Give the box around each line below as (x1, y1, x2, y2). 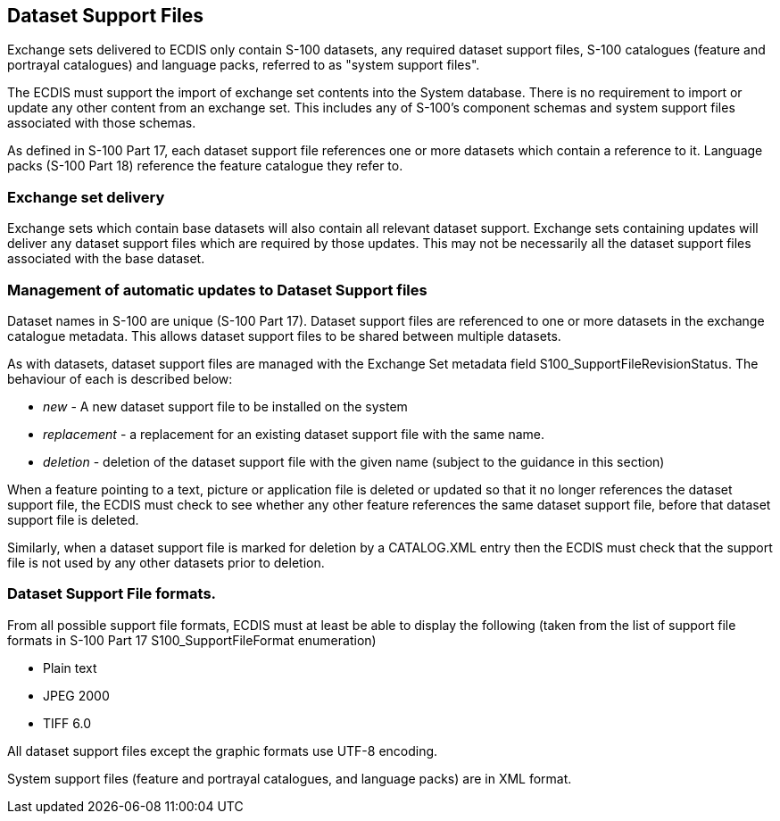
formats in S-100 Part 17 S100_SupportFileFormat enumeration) (7, 632, 377, 648)
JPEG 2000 (43, 687, 110, 703)
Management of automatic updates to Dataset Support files (7, 280, 427, 299)
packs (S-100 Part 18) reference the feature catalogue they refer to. (7, 158, 403, 174)
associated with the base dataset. (7, 251, 205, 267)
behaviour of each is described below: (7, 370, 233, 386)
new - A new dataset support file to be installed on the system (43, 398, 408, 414)
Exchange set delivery (7, 187, 165, 206)
